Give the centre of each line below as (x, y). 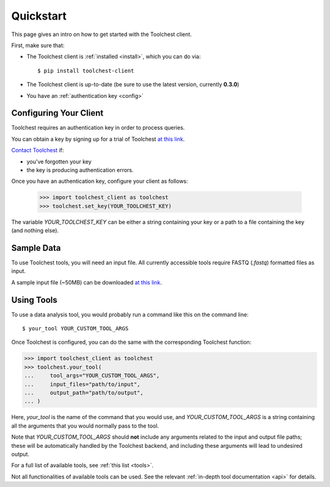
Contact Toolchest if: (38, 151)
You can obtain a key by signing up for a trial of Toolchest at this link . (98, 139)
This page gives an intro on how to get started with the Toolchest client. (101, 34)
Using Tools (34, 300)
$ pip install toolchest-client (86, 71)
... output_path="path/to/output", (84, 393)
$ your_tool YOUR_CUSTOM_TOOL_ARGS (75, 329)
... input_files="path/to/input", (82, 384)
